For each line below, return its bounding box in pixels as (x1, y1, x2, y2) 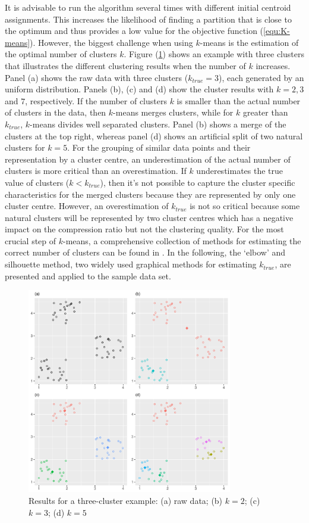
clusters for (5, 141, 45, 154)
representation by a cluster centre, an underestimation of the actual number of (5, 152, 291, 165)
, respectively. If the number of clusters (25, 94, 167, 107)
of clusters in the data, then (5, 106, 106, 119)
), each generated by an (219, 71, 304, 83)
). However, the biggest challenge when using (30, 36, 193, 48)
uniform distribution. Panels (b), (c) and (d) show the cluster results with (5, 83, 274, 95)
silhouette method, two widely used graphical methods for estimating (5, 258, 257, 270)
